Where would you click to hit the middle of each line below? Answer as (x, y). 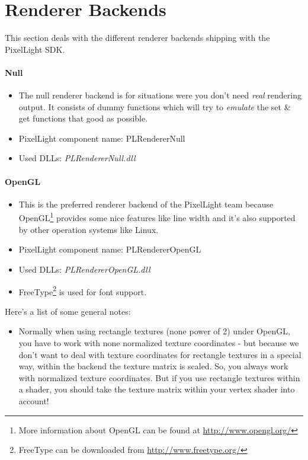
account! (34, 400)
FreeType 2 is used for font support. (83, 290)
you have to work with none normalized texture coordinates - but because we (159, 342)
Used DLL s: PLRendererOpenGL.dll (84, 269)
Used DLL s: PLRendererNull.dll (77, 158)
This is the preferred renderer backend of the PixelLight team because (146, 204)
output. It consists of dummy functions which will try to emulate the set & (155, 106)
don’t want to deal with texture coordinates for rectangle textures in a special (160, 354)
